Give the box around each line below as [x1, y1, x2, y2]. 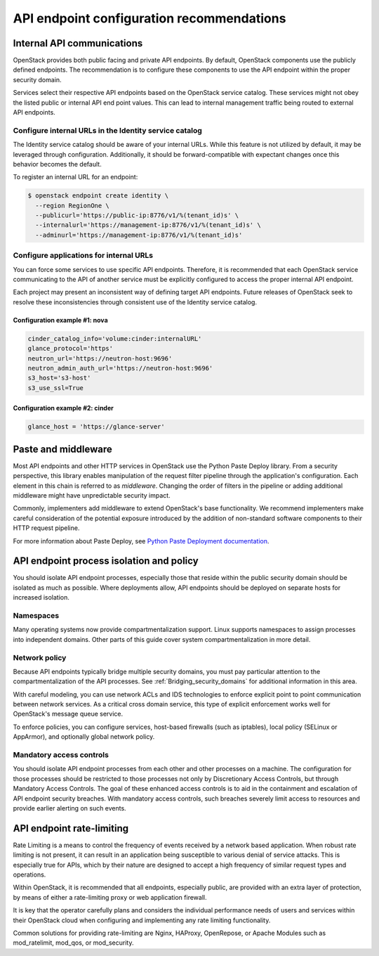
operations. [13, 870, 46, 879]
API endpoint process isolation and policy [13, 555, 199, 567]
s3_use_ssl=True [27, 384, 84, 392]
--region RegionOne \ [35, 201, 110, 209]
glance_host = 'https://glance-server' [27, 422, 165, 431]
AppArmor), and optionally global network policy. [13, 732, 155, 741]
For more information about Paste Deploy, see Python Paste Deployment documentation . [13, 536, 270, 545]
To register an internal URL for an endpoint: [13, 173, 138, 181]
